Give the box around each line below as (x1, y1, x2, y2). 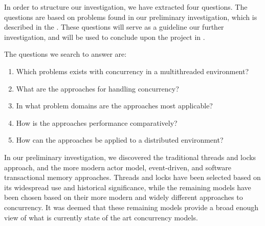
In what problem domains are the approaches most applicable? (16, 100, 213, 111)
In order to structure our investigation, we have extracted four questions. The (4, 2, 248, 12)
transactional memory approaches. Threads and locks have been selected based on (4, 172, 261, 183)
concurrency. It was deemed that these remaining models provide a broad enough (4, 201, 259, 212)
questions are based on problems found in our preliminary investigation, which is (4, 11, 257, 22)
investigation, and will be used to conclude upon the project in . (4, 31, 205, 42)
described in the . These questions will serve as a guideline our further (4, 21, 224, 32)
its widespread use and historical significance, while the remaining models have (4, 182, 251, 192)
